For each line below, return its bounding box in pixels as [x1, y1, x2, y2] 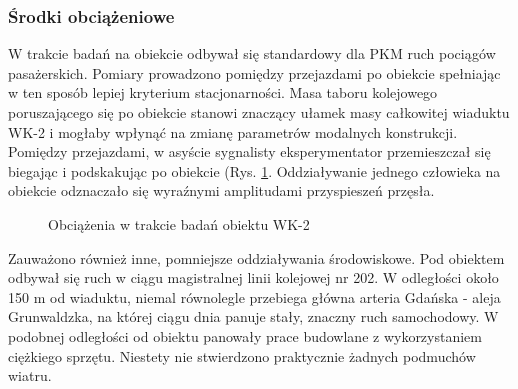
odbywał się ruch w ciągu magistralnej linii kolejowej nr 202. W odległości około [8, 267, 499, 288]
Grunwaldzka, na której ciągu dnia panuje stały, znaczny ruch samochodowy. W [8, 306, 499, 327]
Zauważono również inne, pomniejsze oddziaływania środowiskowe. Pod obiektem [8, 247, 505, 268]
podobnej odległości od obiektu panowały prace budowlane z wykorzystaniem [8, 325, 482, 346]
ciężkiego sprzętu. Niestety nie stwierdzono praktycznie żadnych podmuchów [8, 345, 476, 366]
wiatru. [8, 365, 52, 386]
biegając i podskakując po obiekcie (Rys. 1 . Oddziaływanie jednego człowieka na [8, 160, 501, 181]
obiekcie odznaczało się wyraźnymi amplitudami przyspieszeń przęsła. [8, 180, 435, 201]
